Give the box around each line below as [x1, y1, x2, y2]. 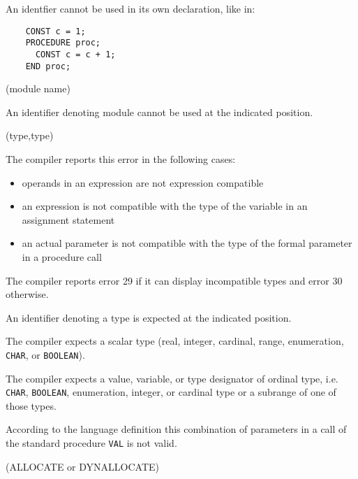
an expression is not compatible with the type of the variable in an [22, 199, 308, 213]
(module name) [6, 81, 70, 96]
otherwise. [6, 287, 49, 301]
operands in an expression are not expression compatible [22, 175, 264, 190]
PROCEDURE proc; [25, 38, 101, 48]
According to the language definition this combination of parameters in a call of [6, 422, 347, 436]
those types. [6, 398, 57, 413]
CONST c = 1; [25, 26, 86, 36]
